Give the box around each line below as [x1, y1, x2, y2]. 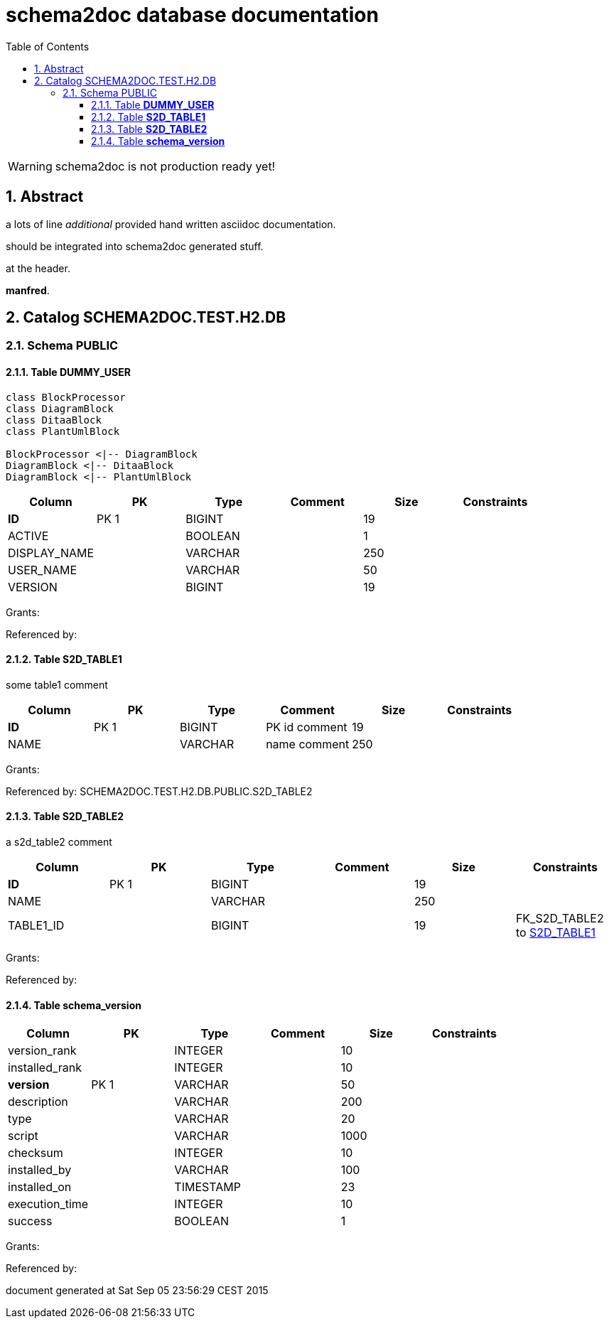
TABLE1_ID [8, 918, 65, 933]
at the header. [6, 262, 70, 274]
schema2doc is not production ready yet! [55, 158, 276, 173]
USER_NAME [8, 562, 77, 577]
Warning [8, 158, 53, 173]
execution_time [8, 1197, 89, 1212]
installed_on [8, 1180, 72, 1195]
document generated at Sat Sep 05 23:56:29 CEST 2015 [6, 1284, 269, 1297]
